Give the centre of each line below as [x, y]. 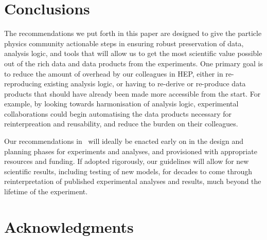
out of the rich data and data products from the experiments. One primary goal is [133, 63]
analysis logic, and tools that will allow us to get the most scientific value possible [133, 53]
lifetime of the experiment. [46, 191]
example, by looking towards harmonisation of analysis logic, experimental [121, 104]
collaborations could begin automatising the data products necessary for [118, 113]
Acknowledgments [69, 226]
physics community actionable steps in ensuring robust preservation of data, [124, 43]
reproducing [23, 84]
